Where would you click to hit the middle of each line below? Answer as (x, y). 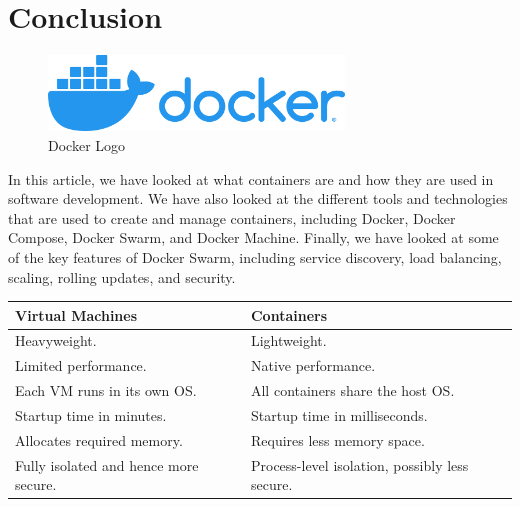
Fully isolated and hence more (107, 464)
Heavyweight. (56, 340)
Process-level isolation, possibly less (359, 464)
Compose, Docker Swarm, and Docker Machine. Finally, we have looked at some (253, 237)
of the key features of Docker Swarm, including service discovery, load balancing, (255, 256)
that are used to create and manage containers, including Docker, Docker (232, 217)
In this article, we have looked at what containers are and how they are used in (251, 178)
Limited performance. (81, 365)
